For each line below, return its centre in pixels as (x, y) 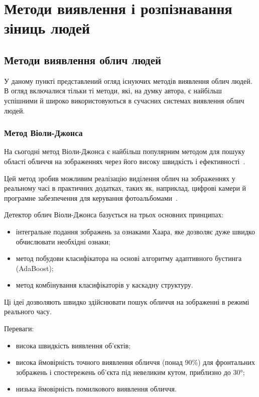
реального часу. (28, 311)
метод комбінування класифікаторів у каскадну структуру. (104, 285)
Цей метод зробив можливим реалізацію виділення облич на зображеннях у (120, 178)
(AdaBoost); (35, 268)
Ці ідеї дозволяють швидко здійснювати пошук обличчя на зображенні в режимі (127, 301)
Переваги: (19, 328)
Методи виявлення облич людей (83, 59)
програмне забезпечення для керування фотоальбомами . (91, 197)
